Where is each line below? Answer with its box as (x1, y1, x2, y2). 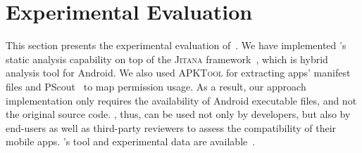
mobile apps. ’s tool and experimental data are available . (6, 134, 256, 149)
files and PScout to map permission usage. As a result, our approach (6, 79, 306, 93)
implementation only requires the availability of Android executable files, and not (6, 93, 357, 107)
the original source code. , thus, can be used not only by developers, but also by (6, 107, 351, 121)
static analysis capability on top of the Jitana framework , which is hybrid (6, 51, 328, 66)
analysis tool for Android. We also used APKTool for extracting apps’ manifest (6, 65, 351, 80)
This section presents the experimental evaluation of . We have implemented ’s (6, 38, 347, 53)
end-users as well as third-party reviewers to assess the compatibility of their (6, 120, 337, 135)
